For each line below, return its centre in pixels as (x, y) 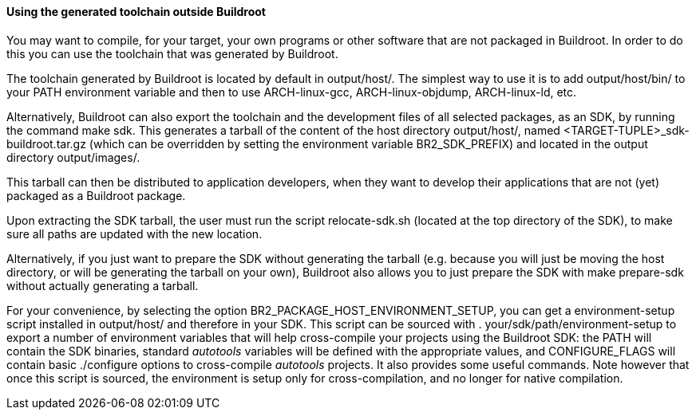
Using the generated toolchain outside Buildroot (136, 12)
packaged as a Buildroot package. (96, 195)
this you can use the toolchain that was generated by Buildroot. (172, 53)
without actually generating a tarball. (103, 285)
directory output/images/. (73, 157)
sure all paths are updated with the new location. (134, 234)
